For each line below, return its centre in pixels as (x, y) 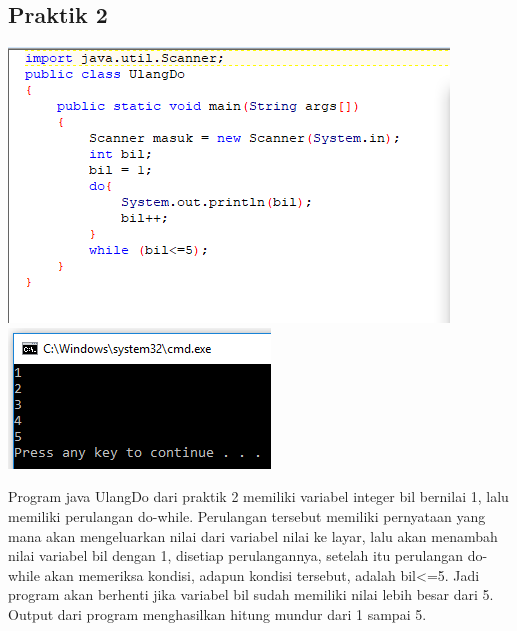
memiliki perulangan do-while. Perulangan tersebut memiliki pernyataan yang (247, 515)
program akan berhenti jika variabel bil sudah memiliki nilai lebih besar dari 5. (251, 594)
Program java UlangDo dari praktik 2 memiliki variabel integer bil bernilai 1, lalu (258, 496)
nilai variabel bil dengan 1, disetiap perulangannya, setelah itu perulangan (235, 555)
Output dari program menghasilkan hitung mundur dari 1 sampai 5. (217, 613)
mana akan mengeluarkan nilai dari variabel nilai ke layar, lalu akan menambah (253, 535)
